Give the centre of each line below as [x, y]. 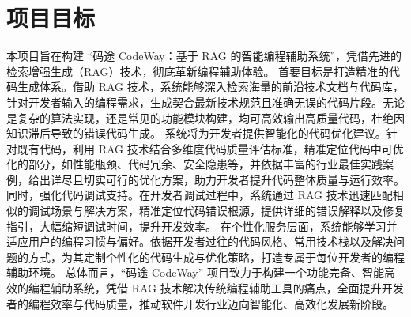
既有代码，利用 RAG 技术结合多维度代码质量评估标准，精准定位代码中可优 [210, 148]
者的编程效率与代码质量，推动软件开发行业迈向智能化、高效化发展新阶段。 [200, 303]
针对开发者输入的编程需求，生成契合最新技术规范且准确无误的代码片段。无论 [205, 102]
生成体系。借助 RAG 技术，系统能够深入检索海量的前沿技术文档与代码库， [210, 87]
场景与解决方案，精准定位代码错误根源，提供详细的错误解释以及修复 [227, 211]
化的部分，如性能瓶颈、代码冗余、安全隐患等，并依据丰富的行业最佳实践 [194, 164]
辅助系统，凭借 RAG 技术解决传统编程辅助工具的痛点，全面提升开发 [227, 288]
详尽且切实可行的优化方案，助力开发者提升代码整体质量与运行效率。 [227, 179]
